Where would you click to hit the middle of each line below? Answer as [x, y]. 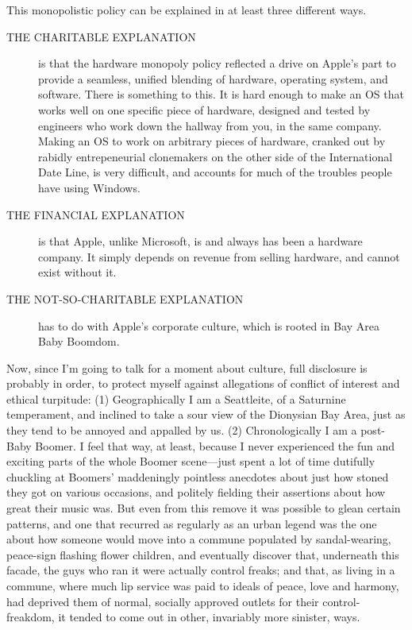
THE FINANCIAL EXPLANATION [96, 214]
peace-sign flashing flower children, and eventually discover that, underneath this [203, 554]
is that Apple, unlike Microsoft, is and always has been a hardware [200, 241]
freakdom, [31, 617]
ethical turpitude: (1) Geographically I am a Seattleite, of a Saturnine [176, 398]
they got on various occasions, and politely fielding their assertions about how [196, 492]
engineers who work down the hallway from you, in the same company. [210, 125]
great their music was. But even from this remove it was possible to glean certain [204, 508]
